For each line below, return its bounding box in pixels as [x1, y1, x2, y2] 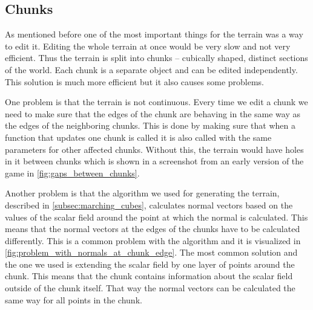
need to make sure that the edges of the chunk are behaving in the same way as [5, 107, 300, 120]
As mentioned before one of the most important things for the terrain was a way [5, 28, 303, 40]
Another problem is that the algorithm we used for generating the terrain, [5, 187, 280, 199]
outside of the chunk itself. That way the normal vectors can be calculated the [5, 282, 295, 294]
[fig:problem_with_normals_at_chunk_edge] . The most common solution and [5, 246, 298, 259]
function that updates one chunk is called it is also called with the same [5, 131, 272, 143]
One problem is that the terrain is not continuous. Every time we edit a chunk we [5, 95, 308, 108]
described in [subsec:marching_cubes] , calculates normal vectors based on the [5, 198, 293, 211]
